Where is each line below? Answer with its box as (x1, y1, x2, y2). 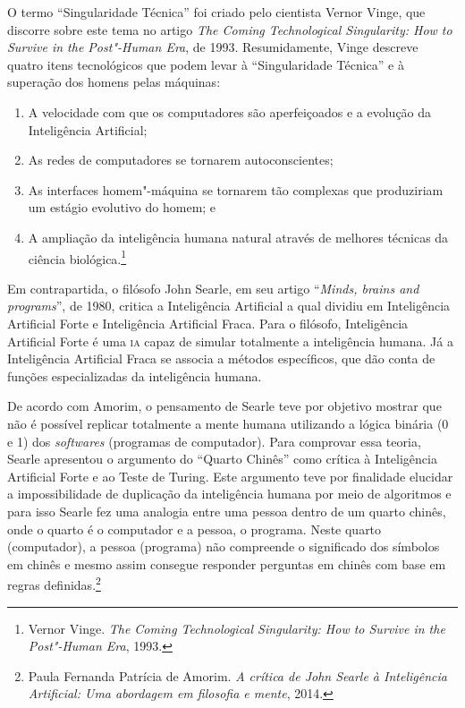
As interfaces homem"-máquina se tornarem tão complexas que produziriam (28, 180, 444, 199)
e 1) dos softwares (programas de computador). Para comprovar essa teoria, (7, 431, 421, 450)
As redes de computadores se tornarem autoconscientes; (28, 150, 334, 169)
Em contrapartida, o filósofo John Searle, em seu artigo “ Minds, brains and (7, 278, 419, 297)
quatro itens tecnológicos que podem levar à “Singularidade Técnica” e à (7, 55, 404, 73)
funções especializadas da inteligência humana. (7, 366, 262, 385)
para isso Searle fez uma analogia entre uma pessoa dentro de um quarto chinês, (7, 501, 446, 520)
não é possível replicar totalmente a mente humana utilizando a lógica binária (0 (7, 414, 449, 432)
